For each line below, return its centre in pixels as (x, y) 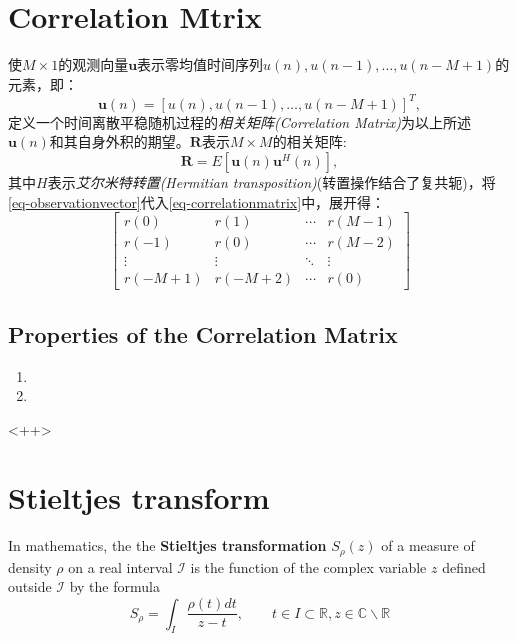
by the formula (114, 586)
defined (464, 566)
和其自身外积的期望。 (119, 141)
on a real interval (120, 566)
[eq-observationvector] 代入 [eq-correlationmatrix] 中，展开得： (197, 201)
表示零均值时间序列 (200, 64)
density (30, 566)
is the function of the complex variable (308, 566)
